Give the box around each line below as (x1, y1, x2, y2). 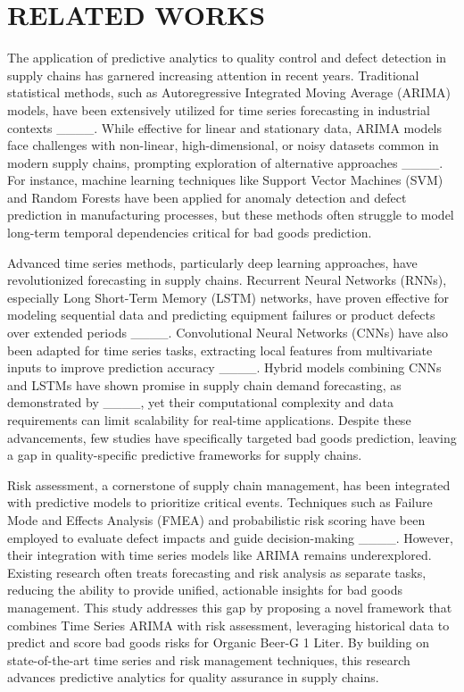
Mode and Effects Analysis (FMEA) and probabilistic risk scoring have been (7, 510, 426, 529)
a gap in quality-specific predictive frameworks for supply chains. (7, 446, 362, 464)
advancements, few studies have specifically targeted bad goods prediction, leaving (7, 428, 457, 446)
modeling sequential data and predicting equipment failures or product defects (7, 305, 435, 324)
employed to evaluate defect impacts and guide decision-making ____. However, (7, 528, 453, 546)
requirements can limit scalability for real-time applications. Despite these (7, 411, 411, 429)
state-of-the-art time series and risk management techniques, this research (7, 650, 410, 669)
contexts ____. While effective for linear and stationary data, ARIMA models (7, 118, 443, 137)
